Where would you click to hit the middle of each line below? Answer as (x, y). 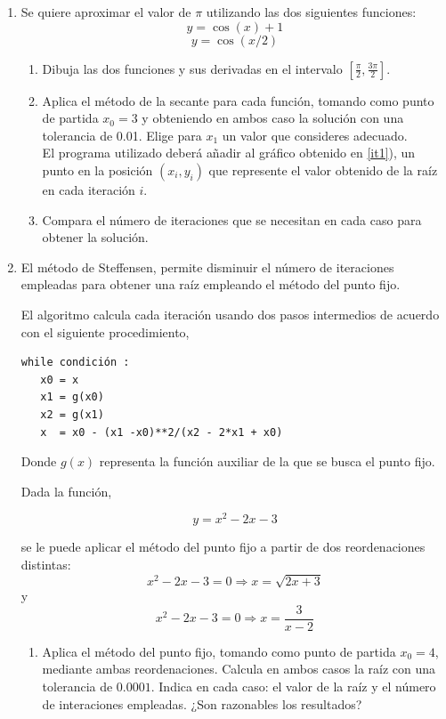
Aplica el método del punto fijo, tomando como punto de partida (219, 651)
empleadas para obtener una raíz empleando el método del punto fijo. (211, 284)
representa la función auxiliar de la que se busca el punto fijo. (267, 461)
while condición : (75, 363)
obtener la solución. (95, 237)
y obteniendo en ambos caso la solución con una (273, 118)
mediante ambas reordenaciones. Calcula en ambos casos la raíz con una (239, 669)
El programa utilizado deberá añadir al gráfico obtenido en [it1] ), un (229, 153)
